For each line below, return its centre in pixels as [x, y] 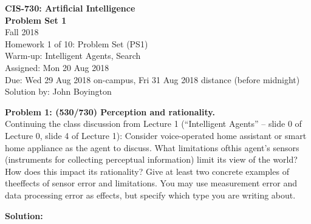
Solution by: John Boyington [58, 91]
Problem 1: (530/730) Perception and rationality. [110, 111]
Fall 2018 [22, 32]
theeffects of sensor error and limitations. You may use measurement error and [151, 183]
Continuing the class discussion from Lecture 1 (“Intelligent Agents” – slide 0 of [153, 124]
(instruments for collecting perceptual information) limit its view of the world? [151, 159]
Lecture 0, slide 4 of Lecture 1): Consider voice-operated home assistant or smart [156, 135]
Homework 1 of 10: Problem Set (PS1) [77, 43]
